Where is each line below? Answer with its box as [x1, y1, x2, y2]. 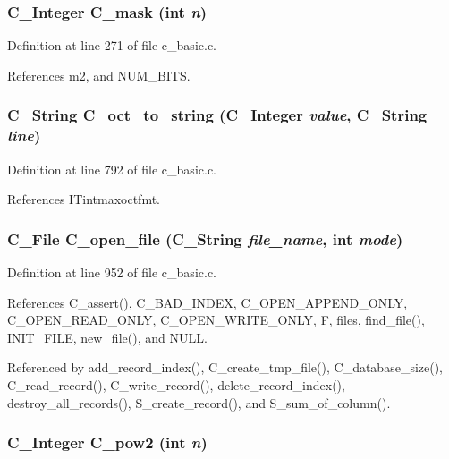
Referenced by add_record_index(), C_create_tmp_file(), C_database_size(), [7, 358, 444, 377]
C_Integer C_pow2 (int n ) [7, 431, 208, 454]
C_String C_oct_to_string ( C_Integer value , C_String [7, 104, 428, 126]
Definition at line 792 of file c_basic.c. [7, 159, 216, 178]
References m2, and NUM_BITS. [7, 65, 191, 84]
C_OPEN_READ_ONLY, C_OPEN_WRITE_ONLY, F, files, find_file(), [7, 310, 425, 329]
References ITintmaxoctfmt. [7, 190, 161, 208]
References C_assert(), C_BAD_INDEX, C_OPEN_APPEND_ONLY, [7, 293, 408, 311]
